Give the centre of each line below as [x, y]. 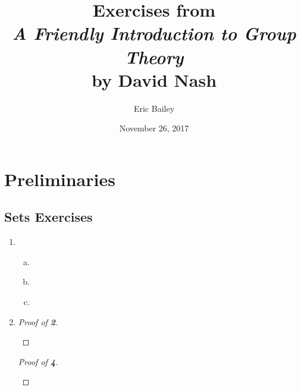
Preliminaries [60, 179]
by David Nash [154, 79]
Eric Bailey [154, 108]
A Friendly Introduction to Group [154, 33]
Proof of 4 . [38, 361]
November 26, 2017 [154, 128]
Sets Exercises [48, 217]
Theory [154, 56]
